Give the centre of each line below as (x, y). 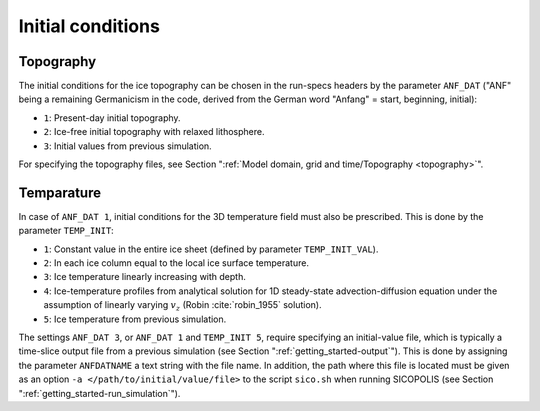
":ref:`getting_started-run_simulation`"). (99, 393)
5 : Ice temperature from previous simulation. (135, 319)
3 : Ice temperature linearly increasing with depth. (145, 277)
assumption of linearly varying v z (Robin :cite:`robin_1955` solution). (182, 306)
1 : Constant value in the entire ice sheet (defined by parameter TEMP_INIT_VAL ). (211, 249)
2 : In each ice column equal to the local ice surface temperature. (176, 263)
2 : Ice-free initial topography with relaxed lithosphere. (154, 132)
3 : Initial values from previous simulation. (127, 146)
